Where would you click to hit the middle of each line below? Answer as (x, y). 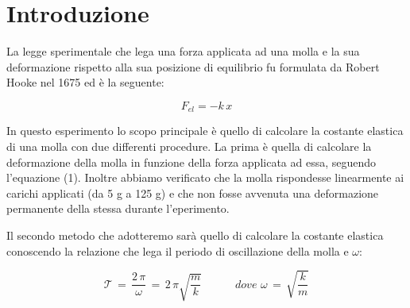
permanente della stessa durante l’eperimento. (118, 208)
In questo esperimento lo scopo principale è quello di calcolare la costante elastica (205, 131)
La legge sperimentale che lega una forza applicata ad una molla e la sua (183, 51)
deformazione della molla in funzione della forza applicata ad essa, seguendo (191, 162)
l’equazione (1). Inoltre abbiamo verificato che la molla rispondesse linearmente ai (205, 177)
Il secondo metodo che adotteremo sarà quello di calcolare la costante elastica (195, 235)
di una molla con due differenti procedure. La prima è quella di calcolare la (189, 146)
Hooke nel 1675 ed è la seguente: (85, 82)
